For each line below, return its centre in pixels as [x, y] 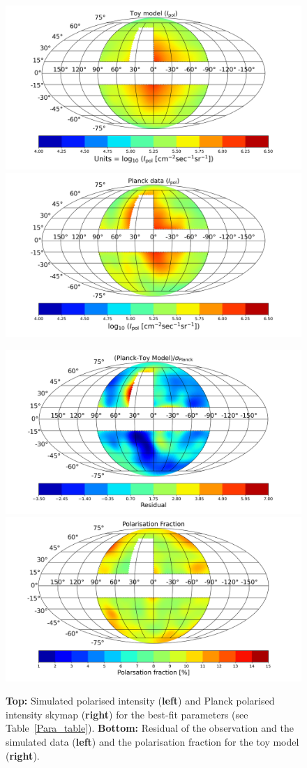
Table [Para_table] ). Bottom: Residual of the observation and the [150, 728]
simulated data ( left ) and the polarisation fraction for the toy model [152, 741]
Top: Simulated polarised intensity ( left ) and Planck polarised [140, 701]
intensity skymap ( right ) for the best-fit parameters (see [127, 714]
